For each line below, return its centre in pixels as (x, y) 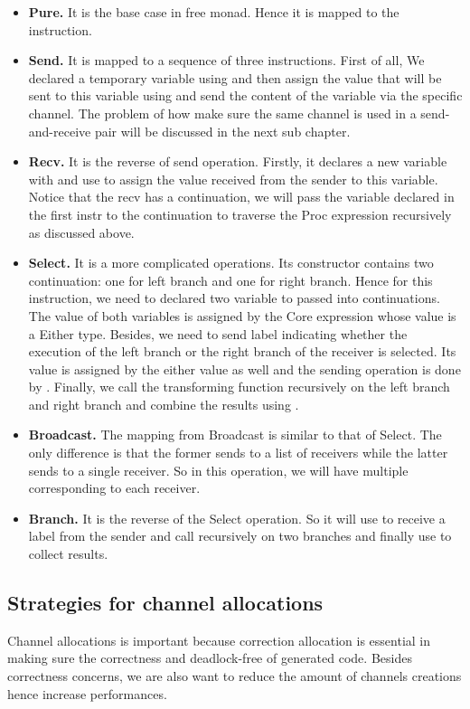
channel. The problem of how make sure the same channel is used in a (222, 113)
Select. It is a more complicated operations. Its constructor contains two (231, 263)
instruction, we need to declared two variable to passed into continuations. (234, 298)
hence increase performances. (87, 693)
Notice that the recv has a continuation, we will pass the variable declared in (241, 197)
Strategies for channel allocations (165, 603)
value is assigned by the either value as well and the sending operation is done (244, 369)
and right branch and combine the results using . (164, 404)
